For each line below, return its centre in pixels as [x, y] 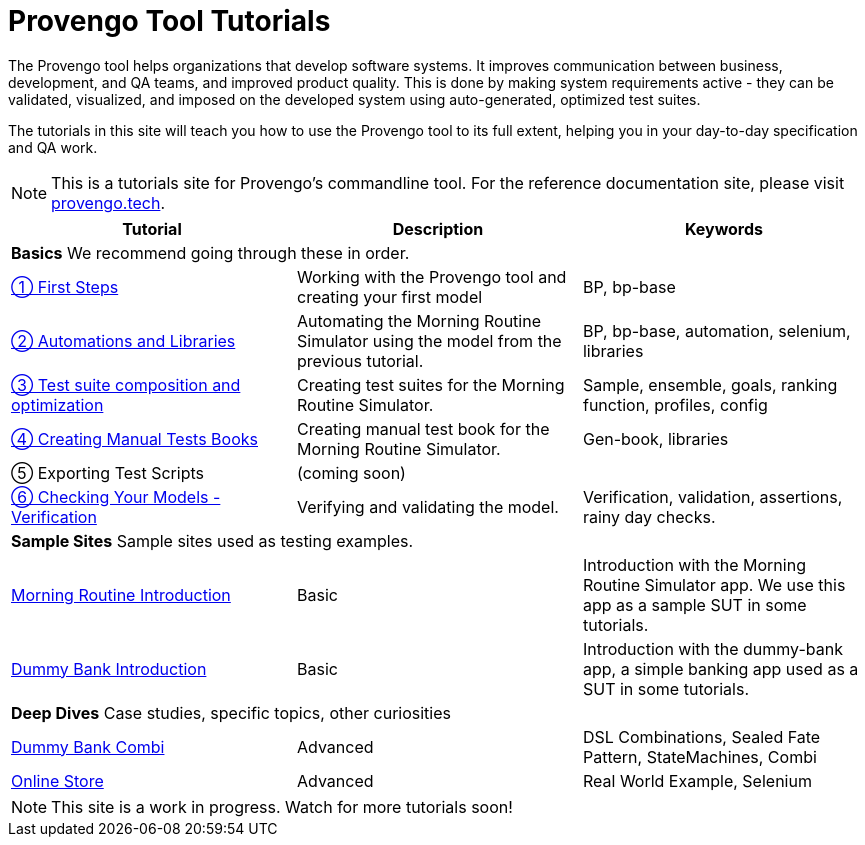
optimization [57, 404]
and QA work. [53, 147]
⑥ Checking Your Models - [116, 496]
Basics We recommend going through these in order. [210, 252]
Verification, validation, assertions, [712, 496]
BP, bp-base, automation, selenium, [716, 330]
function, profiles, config [675, 404]
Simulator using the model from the [429, 340]
